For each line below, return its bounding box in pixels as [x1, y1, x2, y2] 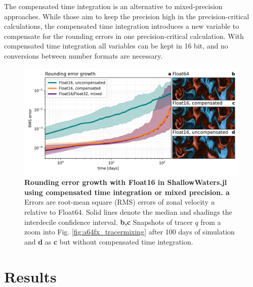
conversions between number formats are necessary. [4, 50, 163, 61]
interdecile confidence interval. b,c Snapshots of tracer [24, 216, 193, 227]
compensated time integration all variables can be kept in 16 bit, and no [4, 40, 228, 51]
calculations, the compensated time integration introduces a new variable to [4, 21, 239, 31]
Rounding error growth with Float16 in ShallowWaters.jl [24, 177, 227, 187]
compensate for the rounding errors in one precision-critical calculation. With [4, 30, 244, 41]
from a [200, 216, 221, 227]
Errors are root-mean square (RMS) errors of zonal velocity [24, 197, 208, 207]
